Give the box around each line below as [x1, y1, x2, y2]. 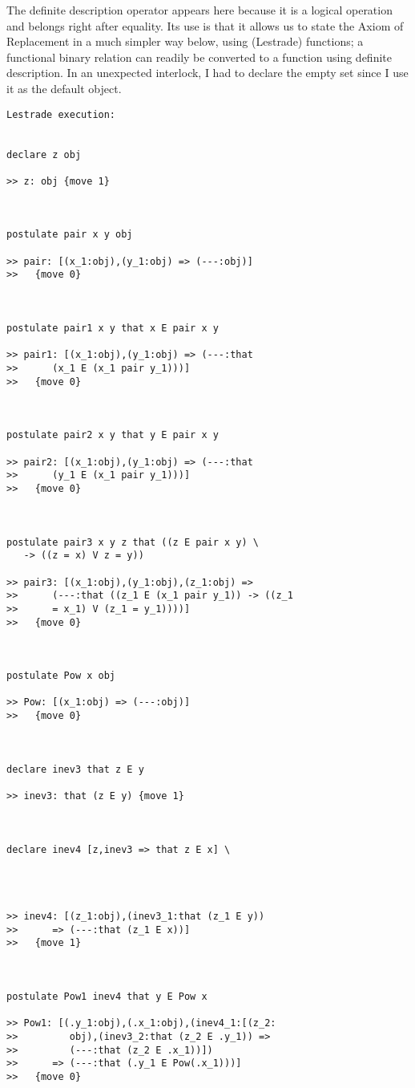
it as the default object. [6, 79, 122, 96]
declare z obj [6, 148, 82, 160]
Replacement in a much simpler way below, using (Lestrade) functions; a [6, 33, 364, 50]
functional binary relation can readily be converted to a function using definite [6, 48, 392, 65]
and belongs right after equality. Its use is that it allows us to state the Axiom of [6, 17, 404, 34]
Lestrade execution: [6, 108, 116, 120]
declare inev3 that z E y [6, 763, 144, 775]
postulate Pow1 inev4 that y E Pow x [6, 990, 207, 1002]
